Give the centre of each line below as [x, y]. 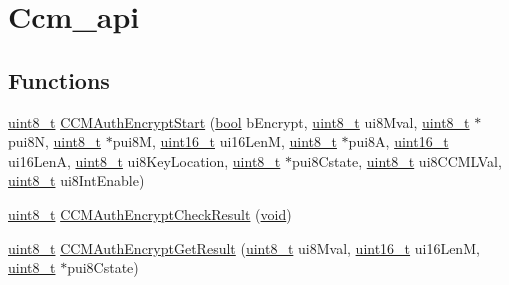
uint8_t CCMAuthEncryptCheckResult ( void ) [150, 213]
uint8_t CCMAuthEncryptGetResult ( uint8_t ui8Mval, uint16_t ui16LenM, [244, 247]
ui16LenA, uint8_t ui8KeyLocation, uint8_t [144, 160]
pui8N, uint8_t [54, 141]
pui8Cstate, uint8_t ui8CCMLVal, [396, 160]
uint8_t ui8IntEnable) [76, 180]
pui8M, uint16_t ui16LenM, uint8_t [224, 141]
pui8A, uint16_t [398, 141]
